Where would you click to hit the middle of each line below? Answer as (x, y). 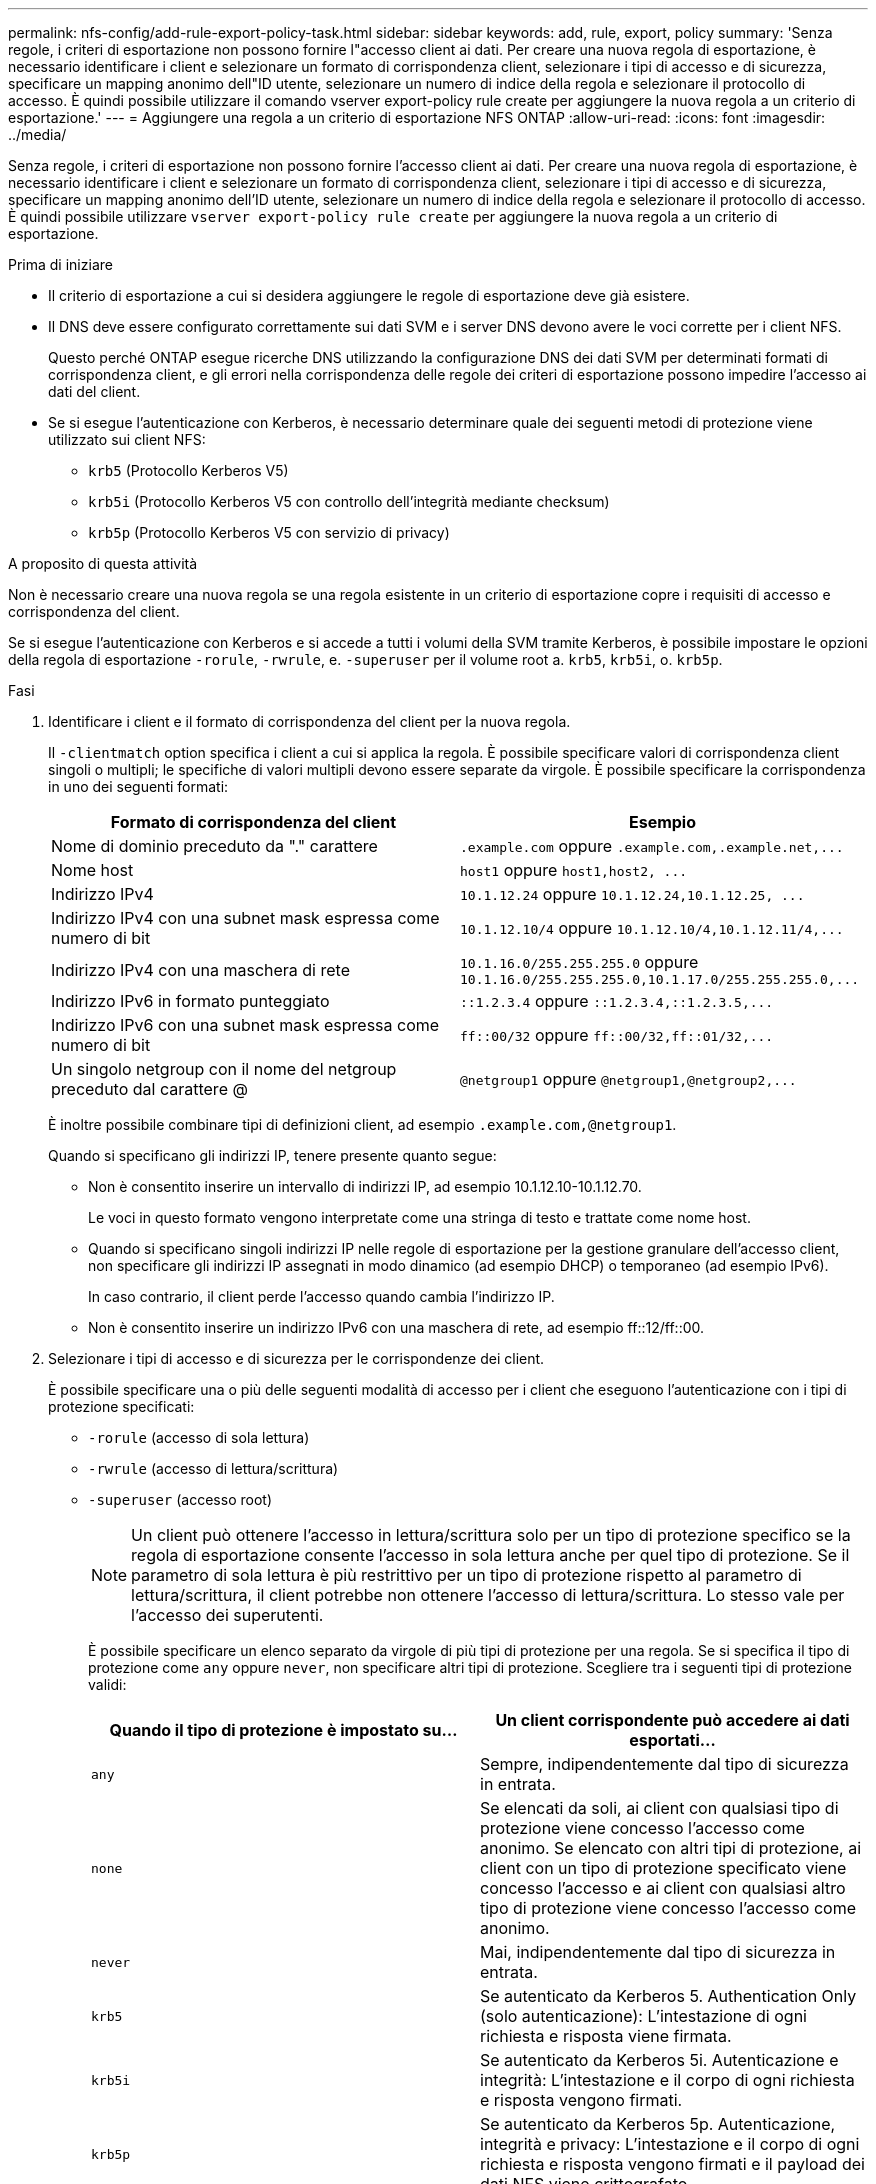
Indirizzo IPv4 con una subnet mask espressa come (245, 918)
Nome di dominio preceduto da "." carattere (214, 846)
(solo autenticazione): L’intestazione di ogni (643, 2016)
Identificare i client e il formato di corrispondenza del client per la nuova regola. (309, 721)
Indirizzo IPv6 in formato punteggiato (190, 1001)
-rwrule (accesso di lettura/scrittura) (213, 1468)
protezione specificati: (121, 1406)
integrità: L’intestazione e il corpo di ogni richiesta (667, 2080)
